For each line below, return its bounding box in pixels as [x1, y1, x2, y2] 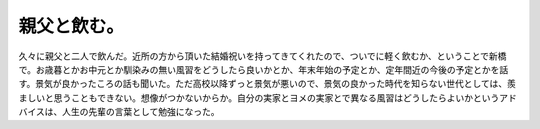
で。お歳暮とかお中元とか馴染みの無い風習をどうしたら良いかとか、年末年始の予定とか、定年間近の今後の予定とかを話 [18, 63, 509, 75]
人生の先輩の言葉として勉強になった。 [61, 106, 220, 118]
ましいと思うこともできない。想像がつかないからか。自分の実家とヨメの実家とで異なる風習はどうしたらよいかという [18, 91, 500, 104]
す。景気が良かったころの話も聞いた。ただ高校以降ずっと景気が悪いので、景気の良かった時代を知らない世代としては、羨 [18, 78, 517, 90]
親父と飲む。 [18, 15, 125, 37]
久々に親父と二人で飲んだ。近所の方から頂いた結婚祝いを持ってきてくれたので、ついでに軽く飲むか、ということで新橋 [18, 50, 507, 62]
